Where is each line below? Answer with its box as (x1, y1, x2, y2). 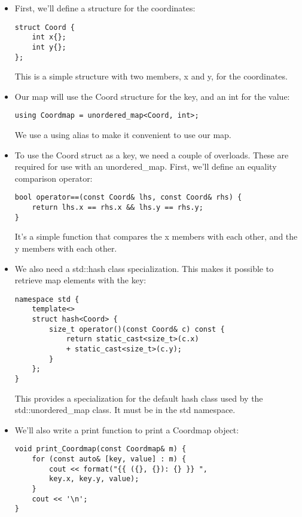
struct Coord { (14, 23, 75, 32)
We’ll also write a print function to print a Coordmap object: (14, 423, 239, 436)
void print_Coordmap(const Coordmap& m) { (14, 445, 187, 454)
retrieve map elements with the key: (14, 274, 147, 286)
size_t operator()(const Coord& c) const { (49, 325, 225, 334)
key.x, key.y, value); (49, 475, 139, 484)
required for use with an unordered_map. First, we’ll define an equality (14, 160, 277, 173)
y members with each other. (14, 242, 117, 254)
